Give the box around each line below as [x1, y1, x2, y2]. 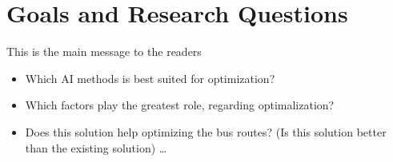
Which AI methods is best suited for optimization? [25, 69, 275, 86]
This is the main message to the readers [6, 43, 202, 60]
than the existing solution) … [25, 139, 167, 156]
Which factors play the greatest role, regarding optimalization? [25, 97, 335, 113]
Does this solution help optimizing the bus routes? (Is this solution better [25, 123, 387, 140]
